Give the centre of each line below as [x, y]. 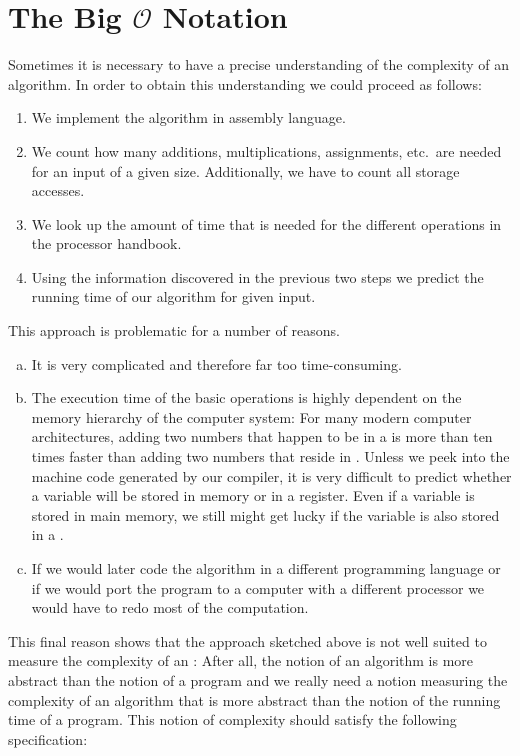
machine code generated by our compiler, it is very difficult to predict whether [271, 475]
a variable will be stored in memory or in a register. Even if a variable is [253, 495]
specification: [48, 738]
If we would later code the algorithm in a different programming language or [266, 568]
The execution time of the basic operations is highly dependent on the [246, 397]
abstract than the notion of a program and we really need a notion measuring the [258, 679]
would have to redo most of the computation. [170, 607]
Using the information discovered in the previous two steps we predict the [257, 276]
